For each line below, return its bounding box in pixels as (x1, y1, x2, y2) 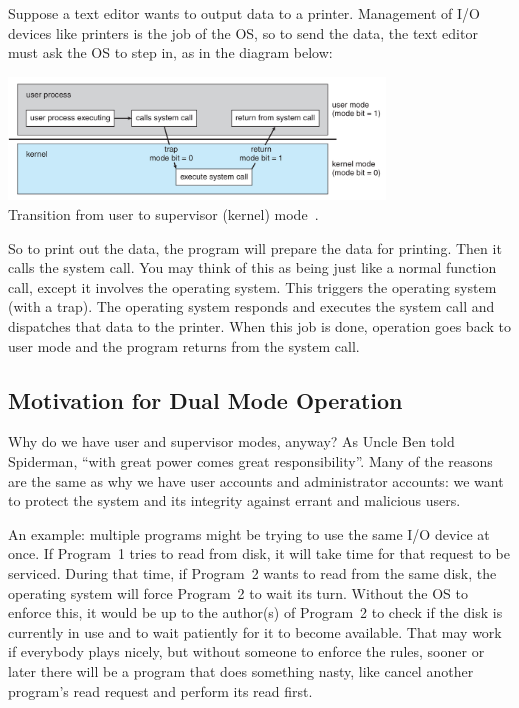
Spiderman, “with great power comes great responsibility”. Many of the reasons (8, 450, 493, 471)
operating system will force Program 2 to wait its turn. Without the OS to (8, 582, 468, 603)
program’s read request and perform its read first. (8, 680, 313, 701)
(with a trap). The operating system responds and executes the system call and (8, 296, 495, 317)
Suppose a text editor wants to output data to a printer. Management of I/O (8, 3, 481, 23)
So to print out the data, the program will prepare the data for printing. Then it (8, 237, 502, 258)
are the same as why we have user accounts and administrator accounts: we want (8, 470, 504, 491)
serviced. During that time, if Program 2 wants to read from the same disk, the (8, 562, 497, 583)
